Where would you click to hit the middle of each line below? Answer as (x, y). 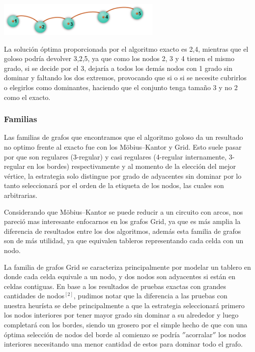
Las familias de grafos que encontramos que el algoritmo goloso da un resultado (124, 137)
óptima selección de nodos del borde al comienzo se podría (92, 334)
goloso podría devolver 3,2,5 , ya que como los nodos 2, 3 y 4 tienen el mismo (119, 58)
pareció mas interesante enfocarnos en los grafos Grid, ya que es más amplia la (122, 221)
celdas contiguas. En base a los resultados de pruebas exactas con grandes (115, 286)
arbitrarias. (21, 195)
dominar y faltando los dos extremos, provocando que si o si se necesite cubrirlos (125, 78)
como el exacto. (27, 97)
